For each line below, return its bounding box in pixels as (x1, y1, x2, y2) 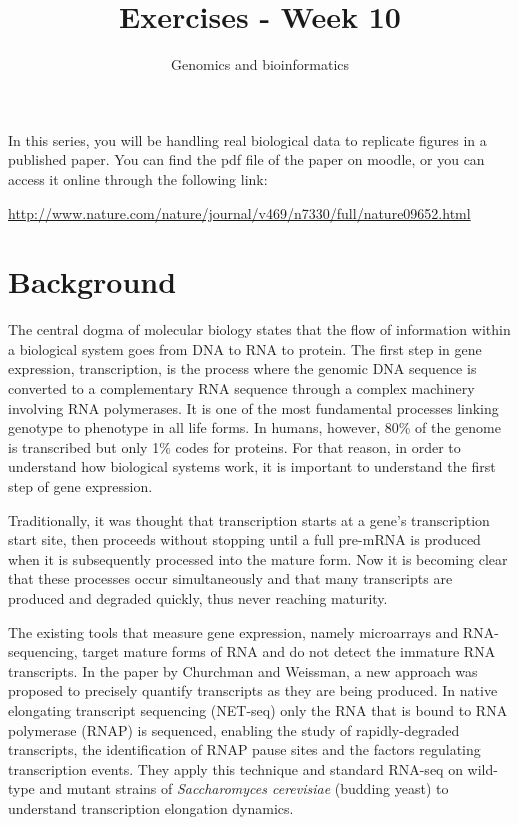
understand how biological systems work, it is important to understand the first (8, 456, 496, 477)
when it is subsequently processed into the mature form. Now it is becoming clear (8, 548, 508, 569)
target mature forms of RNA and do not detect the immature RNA (82, 641, 496, 662)
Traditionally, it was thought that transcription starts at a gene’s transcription (8, 509, 490, 530)
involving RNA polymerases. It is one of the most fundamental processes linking (8, 397, 499, 418)
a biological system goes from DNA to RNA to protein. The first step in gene (8, 338, 482, 359)
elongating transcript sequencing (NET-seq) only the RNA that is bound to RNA (8, 699, 508, 720)
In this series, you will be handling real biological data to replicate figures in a (8, 129, 487, 150)
